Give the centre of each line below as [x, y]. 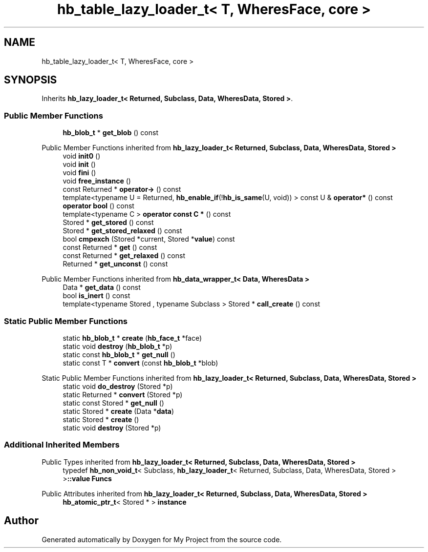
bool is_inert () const [96, 296]
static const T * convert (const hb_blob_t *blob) [140, 363]
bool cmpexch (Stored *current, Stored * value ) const [149, 239]
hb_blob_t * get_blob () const [110, 133]
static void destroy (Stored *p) [112, 428]
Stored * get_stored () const [108, 223]
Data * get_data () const [102, 287]
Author [21, 521]
